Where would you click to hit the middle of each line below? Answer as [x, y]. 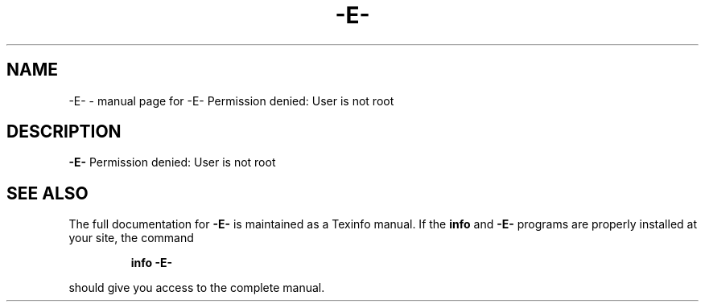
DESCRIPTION [64, 132]
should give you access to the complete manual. [197, 288]
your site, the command [131, 238]
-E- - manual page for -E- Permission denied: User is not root [231, 101]
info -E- [152, 263]
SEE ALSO [47, 193]
